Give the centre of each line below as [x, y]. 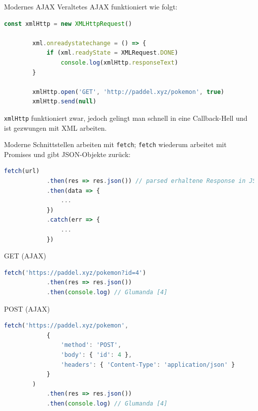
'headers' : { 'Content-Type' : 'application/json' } [148, 365]
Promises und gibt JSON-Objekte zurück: [67, 154]
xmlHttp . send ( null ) [64, 102]
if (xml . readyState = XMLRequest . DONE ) [112, 53]
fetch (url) [22, 171]
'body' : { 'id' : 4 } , [96, 355]
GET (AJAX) [25, 256]
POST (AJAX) [27, 308]
